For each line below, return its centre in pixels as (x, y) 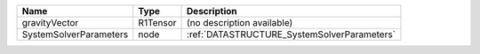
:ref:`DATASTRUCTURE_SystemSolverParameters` (291, 34)
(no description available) (240, 23)
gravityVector (50, 23)
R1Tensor (157, 23)
